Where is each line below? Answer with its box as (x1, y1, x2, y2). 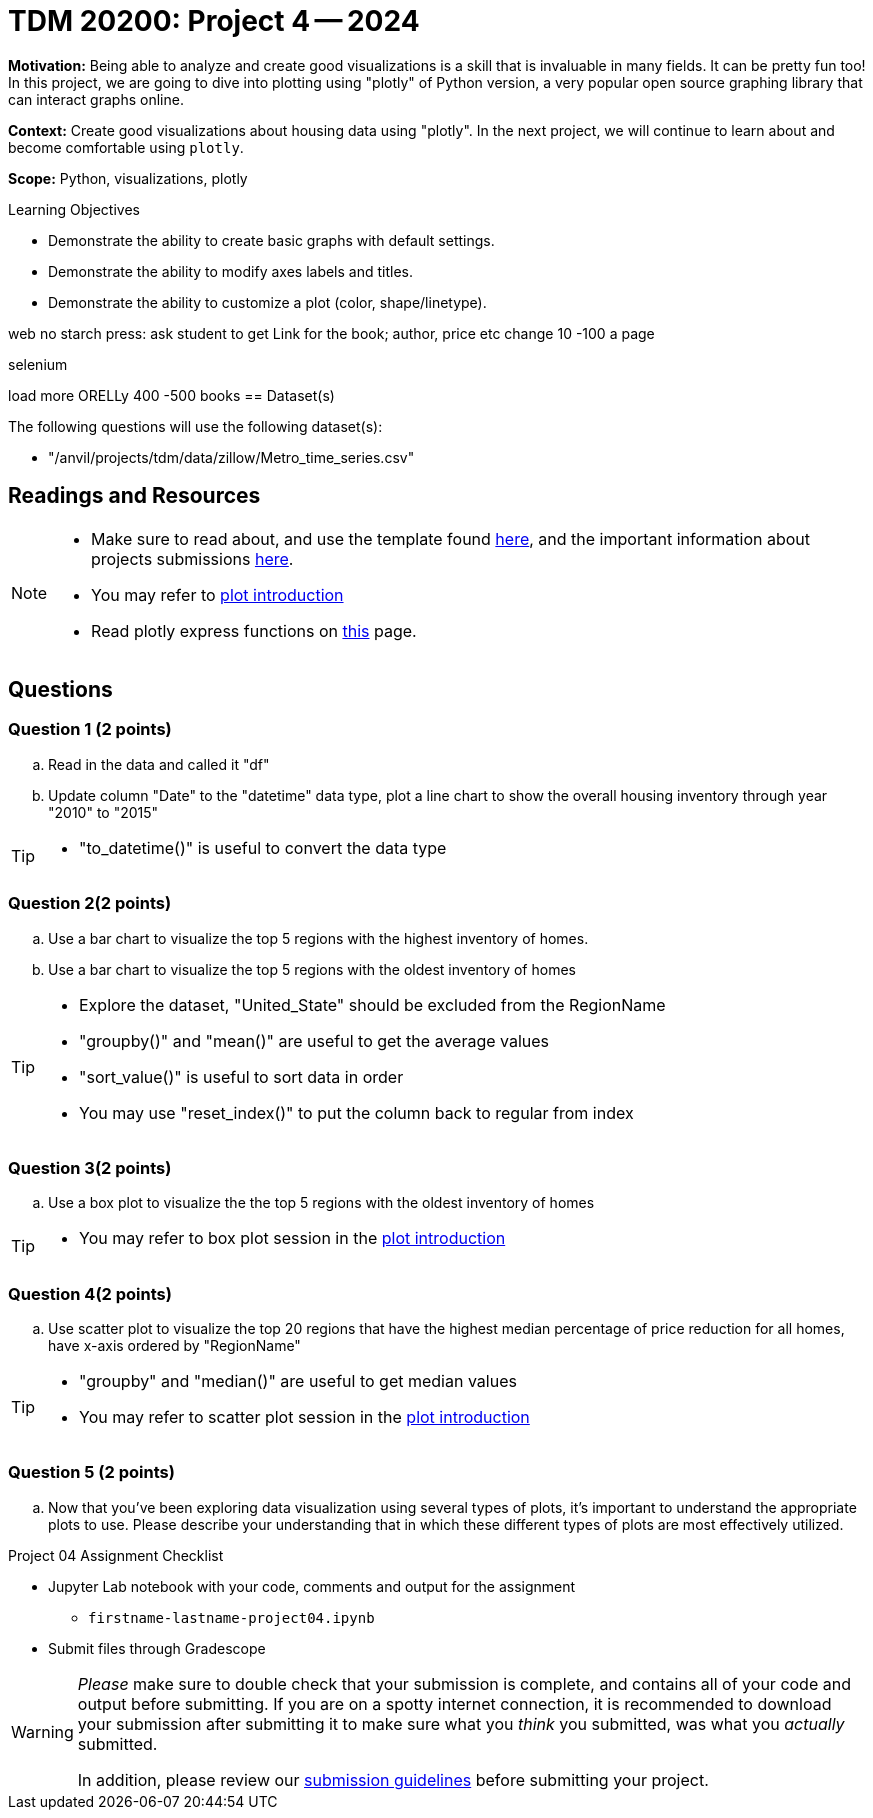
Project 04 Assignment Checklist (8, 1546, 224, 1564)
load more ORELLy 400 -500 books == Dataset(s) (8, 386, 335, 404)
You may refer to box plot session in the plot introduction (79, 1228, 506, 1249)
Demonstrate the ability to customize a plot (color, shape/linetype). (48, 293, 487, 311)
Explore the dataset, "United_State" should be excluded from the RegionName (79, 994, 666, 1015)
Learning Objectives (8, 200, 140, 218)
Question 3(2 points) (8, 1157, 172, 1178)
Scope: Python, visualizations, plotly (8, 169, 248, 187)
